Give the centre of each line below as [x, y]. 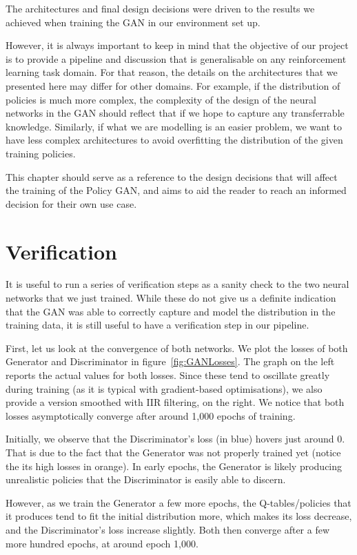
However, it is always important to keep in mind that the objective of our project [177, 45]
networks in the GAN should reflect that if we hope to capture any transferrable [175, 113]
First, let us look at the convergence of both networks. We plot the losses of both [177, 348]
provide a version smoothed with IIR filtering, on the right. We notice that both [175, 402]
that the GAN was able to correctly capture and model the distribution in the [171, 311]
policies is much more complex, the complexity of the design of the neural [161, 99]
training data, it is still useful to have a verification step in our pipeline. [157, 325]
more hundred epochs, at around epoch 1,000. [102, 543]
